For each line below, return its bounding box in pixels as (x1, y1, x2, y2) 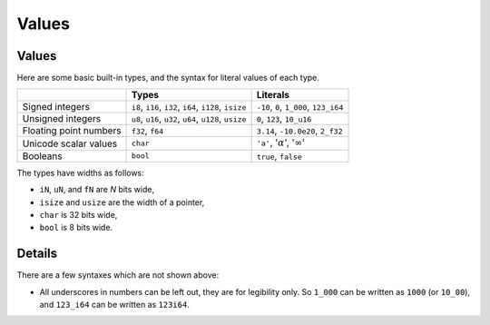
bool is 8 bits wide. (39, 222, 113, 233)
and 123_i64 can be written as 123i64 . (39, 300, 190, 310)
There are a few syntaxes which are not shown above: (16, 270, 220, 281)
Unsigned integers (22, 113, 102, 125)
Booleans (22, 150, 63, 162)
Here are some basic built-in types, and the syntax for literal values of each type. (16, 73, 319, 84)
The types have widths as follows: (16, 167, 144, 178)
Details (16, 246, 58, 261)
